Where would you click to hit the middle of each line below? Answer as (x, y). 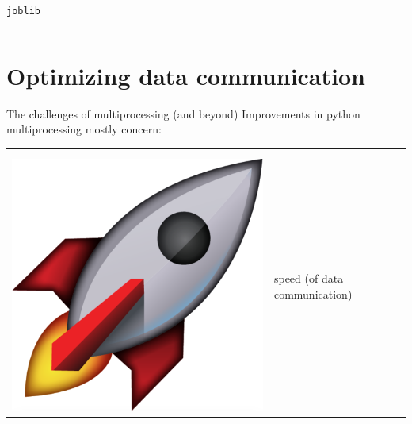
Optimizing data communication (186, 75)
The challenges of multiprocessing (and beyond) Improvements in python (183, 113)
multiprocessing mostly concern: (84, 129)
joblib (23, 11)
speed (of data (309, 278)
